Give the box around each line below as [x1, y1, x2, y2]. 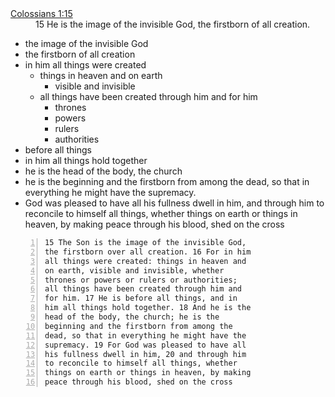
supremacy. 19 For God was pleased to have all [44, 340, 247, 350]
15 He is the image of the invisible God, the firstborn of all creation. [35, 18, 311, 30]
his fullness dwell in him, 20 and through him [44, 349, 247, 359]
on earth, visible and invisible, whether [44, 265, 225, 276]
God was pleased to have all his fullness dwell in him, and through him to [24, 197, 325, 209]
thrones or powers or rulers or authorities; [44, 275, 238, 285]
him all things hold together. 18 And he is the [44, 303, 252, 313]
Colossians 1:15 [10, 8, 73, 19]
